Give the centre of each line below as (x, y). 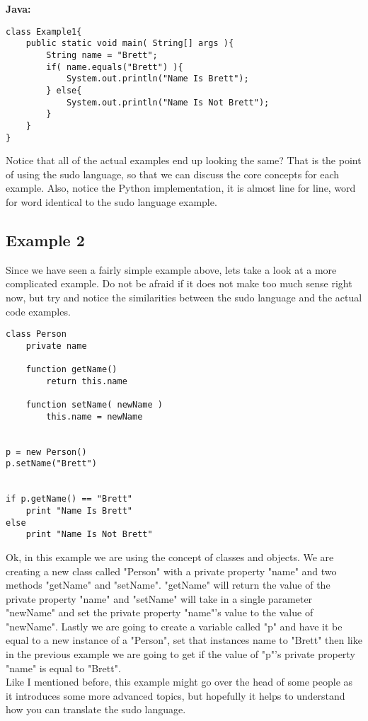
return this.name (87, 381)
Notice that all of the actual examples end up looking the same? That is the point (184, 160)
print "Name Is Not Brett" (89, 535)
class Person (36, 334)
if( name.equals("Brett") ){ (115, 67)
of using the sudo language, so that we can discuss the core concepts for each (173, 174)
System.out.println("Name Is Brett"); (157, 79)
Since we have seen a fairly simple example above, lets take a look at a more (171, 269)
